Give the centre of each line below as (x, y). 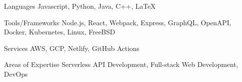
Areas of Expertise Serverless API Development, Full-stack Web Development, (121, 64)
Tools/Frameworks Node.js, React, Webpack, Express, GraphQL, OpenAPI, (118, 22)
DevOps (16, 74)
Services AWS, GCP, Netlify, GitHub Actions (72, 48)
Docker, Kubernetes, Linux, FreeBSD (60, 32)
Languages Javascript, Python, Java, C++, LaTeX (80, 6)
